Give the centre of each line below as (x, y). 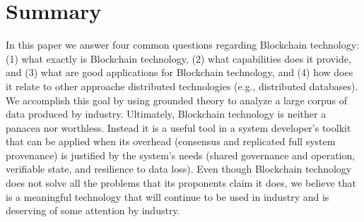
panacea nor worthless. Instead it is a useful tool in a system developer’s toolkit (178, 127)
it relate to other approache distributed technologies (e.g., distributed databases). (182, 86)
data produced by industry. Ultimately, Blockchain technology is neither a (166, 114)
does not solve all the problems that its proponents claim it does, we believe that (181, 183)
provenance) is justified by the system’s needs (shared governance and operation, (181, 155)
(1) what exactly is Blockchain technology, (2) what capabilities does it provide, (178, 58)
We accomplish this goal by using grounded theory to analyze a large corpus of (177, 100)
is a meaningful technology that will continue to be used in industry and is (168, 196)
